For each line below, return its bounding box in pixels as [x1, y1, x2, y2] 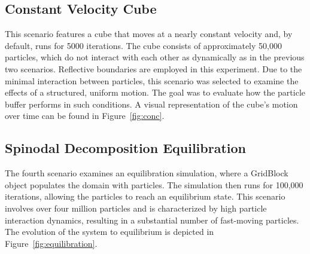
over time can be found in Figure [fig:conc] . [5, 109, 165, 122]
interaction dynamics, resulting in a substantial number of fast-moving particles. [5, 213, 299, 226]
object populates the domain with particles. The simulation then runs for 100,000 [5, 178, 303, 191]
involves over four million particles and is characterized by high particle [5, 201, 267, 214]
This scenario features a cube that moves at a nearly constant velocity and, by [5, 27, 293, 40]
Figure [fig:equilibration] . [5, 237, 98, 249]
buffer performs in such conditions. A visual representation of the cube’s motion [5, 97, 298, 110]
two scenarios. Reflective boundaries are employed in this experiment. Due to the [5, 62, 302, 75]
